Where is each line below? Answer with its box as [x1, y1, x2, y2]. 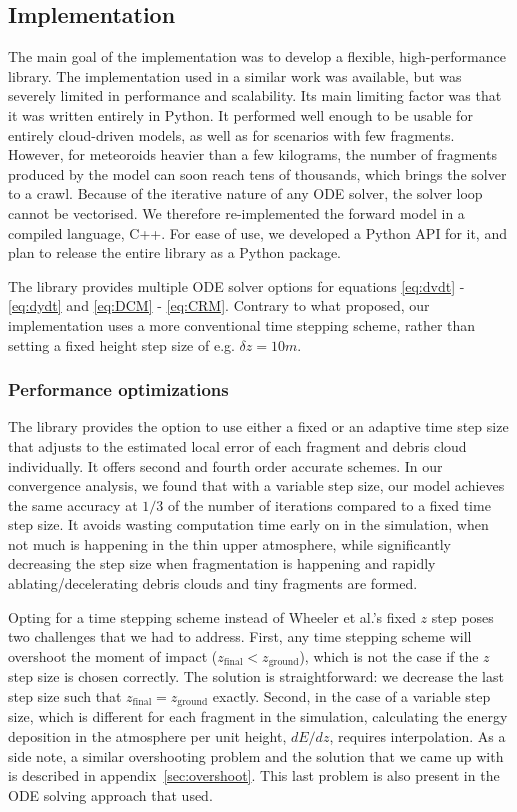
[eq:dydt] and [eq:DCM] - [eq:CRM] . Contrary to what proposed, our [8, 295, 430, 316]
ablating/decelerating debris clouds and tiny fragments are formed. [8, 573, 418, 594]
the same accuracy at [8, 494, 138, 515]
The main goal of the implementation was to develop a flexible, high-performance [8, 46, 506, 67]
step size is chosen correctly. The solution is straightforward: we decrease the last [8, 666, 504, 687]
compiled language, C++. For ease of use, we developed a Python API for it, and [8, 222, 507, 243]
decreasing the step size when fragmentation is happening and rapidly [8, 553, 436, 574]
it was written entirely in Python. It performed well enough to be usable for [8, 104, 473, 125]
